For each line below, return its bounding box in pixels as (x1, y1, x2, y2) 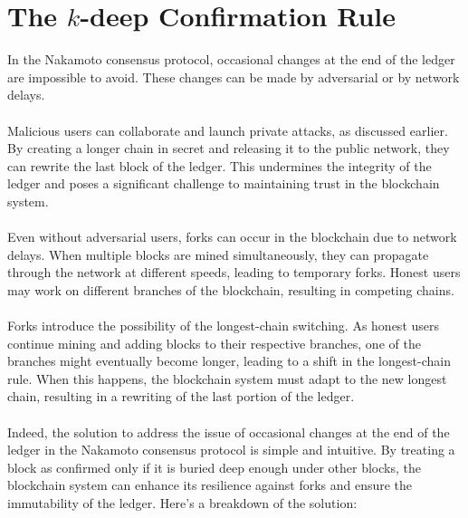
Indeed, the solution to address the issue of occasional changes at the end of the (7, 422, 450, 441)
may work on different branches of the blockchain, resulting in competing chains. (7, 280, 454, 299)
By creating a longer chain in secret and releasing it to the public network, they (7, 139, 450, 158)
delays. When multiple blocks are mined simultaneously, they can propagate (7, 245, 429, 264)
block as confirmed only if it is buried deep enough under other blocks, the (7, 457, 421, 476)
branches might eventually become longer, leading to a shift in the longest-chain (7, 351, 451, 370)
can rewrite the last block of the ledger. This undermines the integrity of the (7, 156, 432, 175)
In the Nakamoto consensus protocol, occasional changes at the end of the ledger (7, 50, 455, 69)
